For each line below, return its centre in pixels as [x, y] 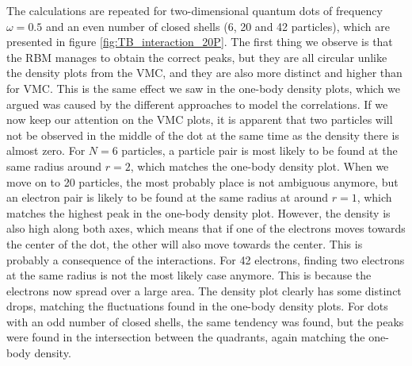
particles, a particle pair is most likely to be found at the [259, 150]
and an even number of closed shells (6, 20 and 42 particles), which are [217, 26]
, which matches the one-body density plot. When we [259, 166]
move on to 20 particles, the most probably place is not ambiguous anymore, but [202, 181]
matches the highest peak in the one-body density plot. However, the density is [198, 212]
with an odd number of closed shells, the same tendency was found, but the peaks [205, 321]
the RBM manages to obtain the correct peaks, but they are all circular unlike [197, 57]
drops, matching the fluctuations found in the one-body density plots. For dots [197, 306]
